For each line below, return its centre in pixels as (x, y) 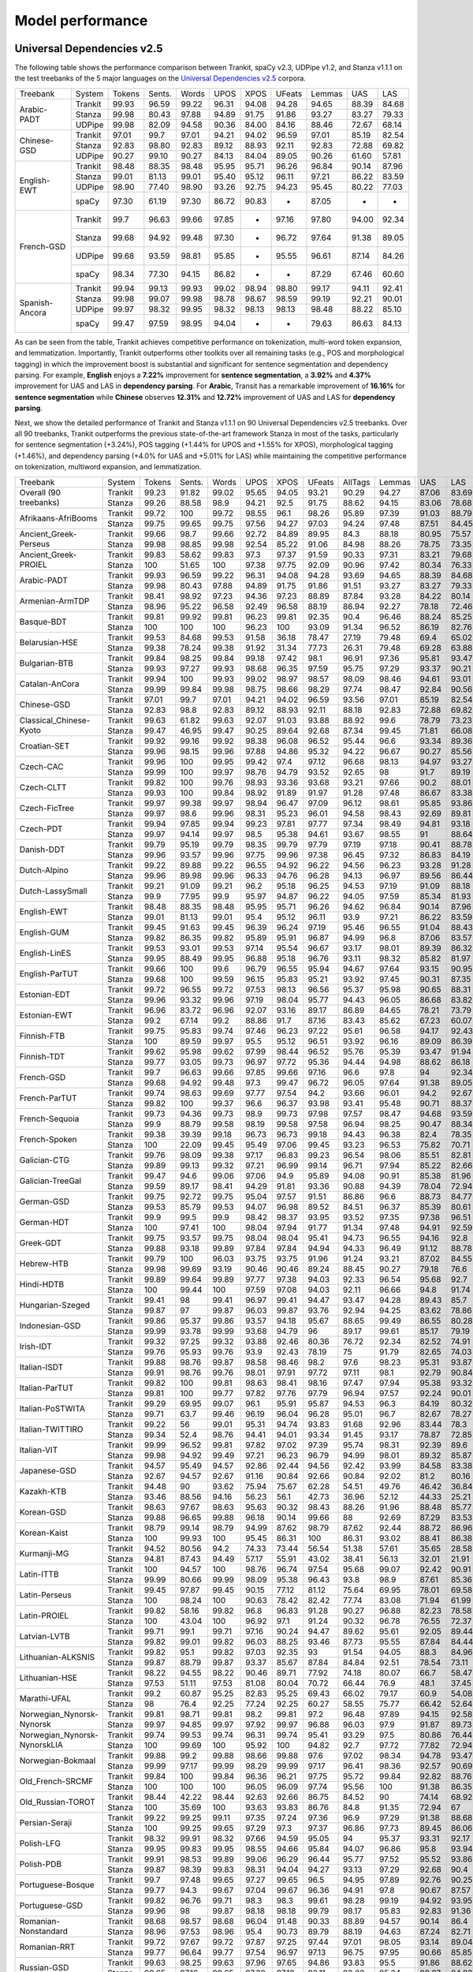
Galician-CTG (45, 1160)
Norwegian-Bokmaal (58, 1761)
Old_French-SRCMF (56, 1781)
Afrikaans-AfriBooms (58, 518)
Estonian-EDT (45, 995)
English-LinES (45, 953)
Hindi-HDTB (42, 1284)
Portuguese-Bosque (57, 1885)
